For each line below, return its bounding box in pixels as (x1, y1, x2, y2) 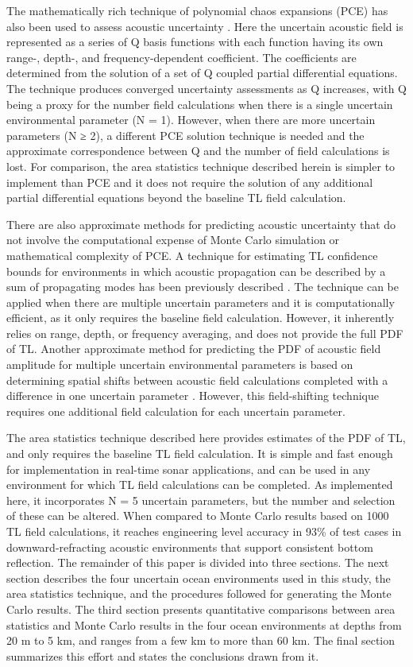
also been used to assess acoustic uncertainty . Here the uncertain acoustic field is (6, 17, 403, 34)
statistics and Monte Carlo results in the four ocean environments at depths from (6, 616, 402, 633)
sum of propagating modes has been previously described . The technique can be (6, 278, 399, 295)
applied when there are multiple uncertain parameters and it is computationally (6, 293, 395, 310)
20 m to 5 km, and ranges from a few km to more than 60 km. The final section (6, 632, 396, 649)
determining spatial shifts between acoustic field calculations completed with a (6, 371, 388, 388)
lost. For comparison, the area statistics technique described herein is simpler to (6, 157, 396, 174)
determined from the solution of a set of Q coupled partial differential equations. (6, 64, 398, 81)
